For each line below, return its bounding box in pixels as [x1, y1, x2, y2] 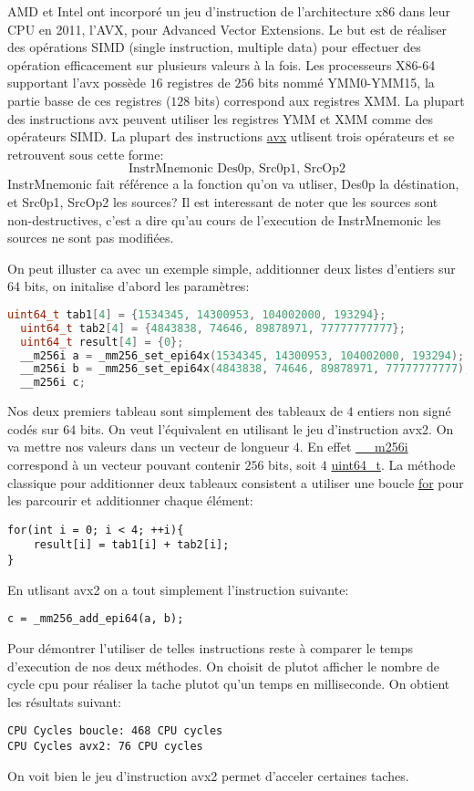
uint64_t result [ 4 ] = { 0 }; [20, 335, 184, 349]
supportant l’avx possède [7, 73, 146, 92]
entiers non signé [357, 401, 451, 421]
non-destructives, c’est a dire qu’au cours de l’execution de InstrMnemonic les [7, 210, 441, 229]
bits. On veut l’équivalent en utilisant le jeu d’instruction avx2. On [79, 419, 454, 438]
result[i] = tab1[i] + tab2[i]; [33, 538, 230, 552]
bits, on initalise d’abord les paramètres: [24, 276, 250, 296]
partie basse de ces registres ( [7, 90, 171, 109]
